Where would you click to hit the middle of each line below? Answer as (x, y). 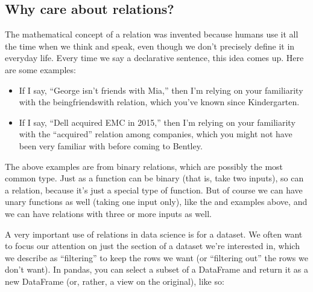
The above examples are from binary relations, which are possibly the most (144, 166)
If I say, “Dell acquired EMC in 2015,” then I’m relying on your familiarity (157, 122)
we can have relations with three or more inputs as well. (108, 213)
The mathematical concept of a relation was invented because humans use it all (152, 34)
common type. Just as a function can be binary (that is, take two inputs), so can (154, 178)
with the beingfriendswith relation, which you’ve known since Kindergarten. (159, 102)
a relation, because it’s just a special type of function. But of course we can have (154, 190)
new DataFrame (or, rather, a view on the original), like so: (115, 281)
